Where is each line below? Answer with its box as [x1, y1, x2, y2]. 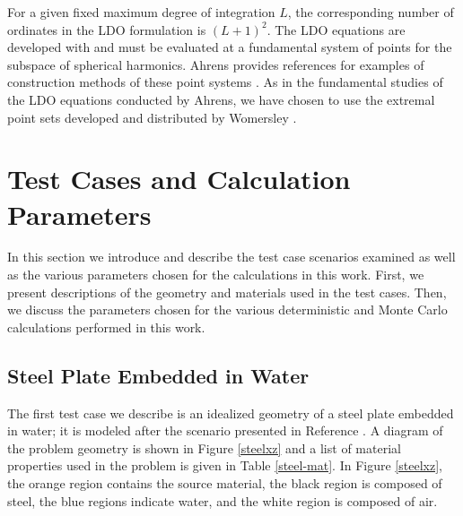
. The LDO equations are [266, 20, 406, 39]
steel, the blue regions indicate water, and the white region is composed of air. [7, 491, 438, 510]
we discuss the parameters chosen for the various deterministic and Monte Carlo [7, 300, 448, 319]
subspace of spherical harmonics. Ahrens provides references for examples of [7, 55, 424, 73]
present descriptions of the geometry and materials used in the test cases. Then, [7, 282, 447, 301]
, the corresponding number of [287, 3, 454, 21]
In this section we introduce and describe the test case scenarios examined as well [7, 247, 456, 266]
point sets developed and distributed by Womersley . [7, 107, 297, 126]
